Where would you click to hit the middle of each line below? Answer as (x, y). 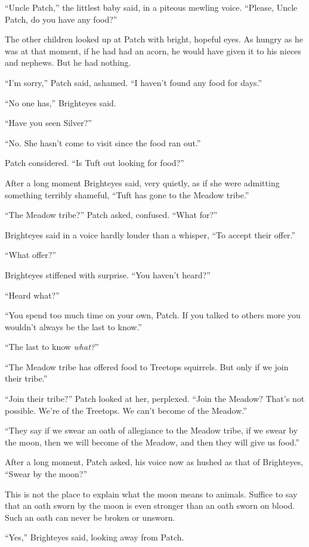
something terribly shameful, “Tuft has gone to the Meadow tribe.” (127, 194)
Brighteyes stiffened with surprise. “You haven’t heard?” (108, 274)
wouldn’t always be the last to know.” (73, 326)
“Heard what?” (32, 295)
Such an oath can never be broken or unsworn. (90, 517)
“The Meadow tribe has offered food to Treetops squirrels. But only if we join (147, 366)
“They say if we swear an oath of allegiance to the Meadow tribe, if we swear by (152, 430)
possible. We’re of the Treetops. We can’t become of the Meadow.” (126, 410)
